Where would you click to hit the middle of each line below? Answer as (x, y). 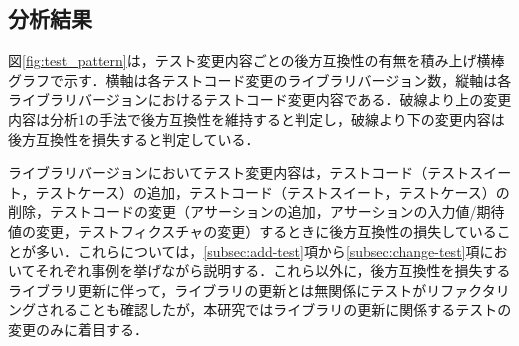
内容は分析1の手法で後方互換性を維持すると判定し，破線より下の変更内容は (256, 118)
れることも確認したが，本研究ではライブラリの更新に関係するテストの (280, 309)
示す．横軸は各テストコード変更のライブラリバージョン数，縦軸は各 (287, 79)
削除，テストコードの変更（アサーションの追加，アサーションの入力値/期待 (256, 211)
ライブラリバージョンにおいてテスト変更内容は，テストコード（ (218, 172)
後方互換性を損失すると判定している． (134, 138)
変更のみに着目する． (78, 328)
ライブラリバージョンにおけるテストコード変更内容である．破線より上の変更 (260, 99)
